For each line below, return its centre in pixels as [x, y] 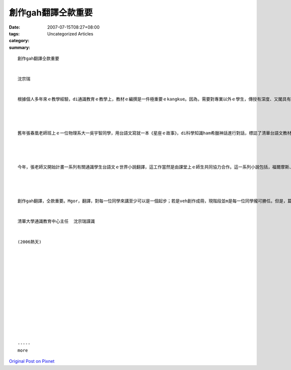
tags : [14, 33]
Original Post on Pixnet [32, 361]
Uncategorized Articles [70, 33]
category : [19, 41]
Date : [15, 27]
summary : [20, 47]
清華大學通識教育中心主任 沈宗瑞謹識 [56, 221]
